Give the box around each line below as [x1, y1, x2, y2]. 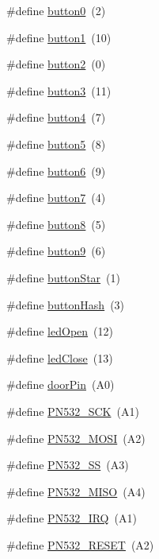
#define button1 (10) [6, 29, 112, 45]
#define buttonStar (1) [6, 269, 120, 285]
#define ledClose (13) [6, 349, 113, 366]
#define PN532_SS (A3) [6, 456, 129, 473]
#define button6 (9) [6, 162, 106, 179]
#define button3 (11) [6, 82, 112, 99]
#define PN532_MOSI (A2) [6, 429, 146, 446]
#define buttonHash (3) [6, 296, 125, 312]
